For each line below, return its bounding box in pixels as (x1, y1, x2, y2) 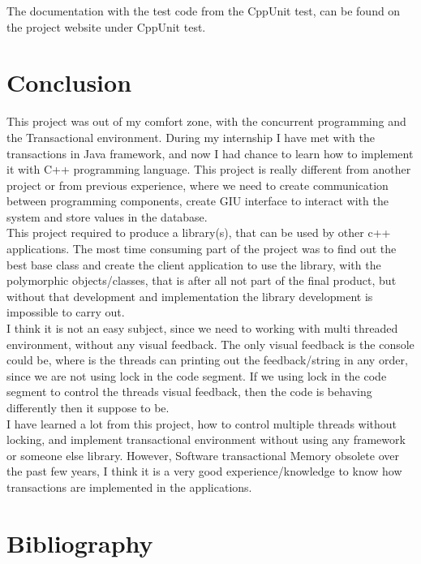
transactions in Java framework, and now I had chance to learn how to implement (6, 144, 414, 161)
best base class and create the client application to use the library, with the (6, 256, 381, 273)
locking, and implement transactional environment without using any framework (6, 431, 406, 448)
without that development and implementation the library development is (6, 287, 373, 304)
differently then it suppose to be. (6, 399, 170, 415)
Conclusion (6, 66, 132, 99)
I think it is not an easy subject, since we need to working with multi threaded (6, 320, 398, 337)
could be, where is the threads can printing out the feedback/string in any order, (6, 351, 408, 368)
